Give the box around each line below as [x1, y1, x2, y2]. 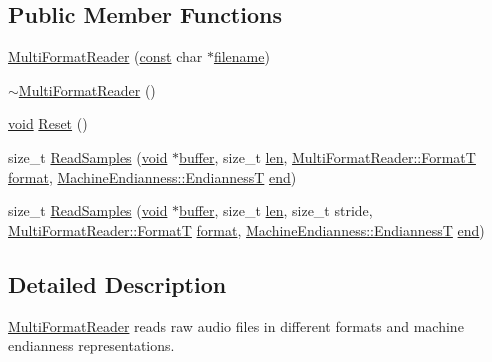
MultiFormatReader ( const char [8, 46, 203, 67]
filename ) [213, 46, 270, 67]
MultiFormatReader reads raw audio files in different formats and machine [8, 315, 464, 336]
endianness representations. [8, 335, 175, 356]
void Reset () [8, 113, 88, 134]
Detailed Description [8, 268, 227, 299]
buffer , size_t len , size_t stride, [179, 200, 373, 221]
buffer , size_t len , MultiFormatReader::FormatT [179, 146, 476, 167]
